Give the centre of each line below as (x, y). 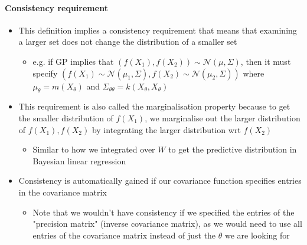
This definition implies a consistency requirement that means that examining (158, 30)
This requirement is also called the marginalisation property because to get (154, 106)
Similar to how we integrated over (94, 149)
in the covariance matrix (63, 192)
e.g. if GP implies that (73, 61)
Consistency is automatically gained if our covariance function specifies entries (160, 181)
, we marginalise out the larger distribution (223, 117)
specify (45, 73)
